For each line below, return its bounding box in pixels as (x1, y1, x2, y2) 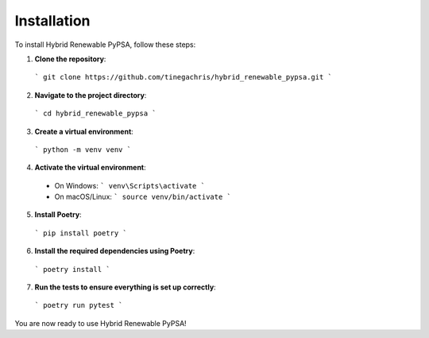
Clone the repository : (34, 54, 106, 64)
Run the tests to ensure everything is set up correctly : (34, 282, 216, 292)
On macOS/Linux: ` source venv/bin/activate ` (54, 192, 232, 202)
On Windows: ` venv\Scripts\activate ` (54, 181, 206, 190)
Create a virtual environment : (34, 126, 134, 136)
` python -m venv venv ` (34, 145, 131, 154)
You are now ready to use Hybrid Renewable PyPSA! (14, 318, 187, 328)
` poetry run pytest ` (34, 301, 123, 310)
